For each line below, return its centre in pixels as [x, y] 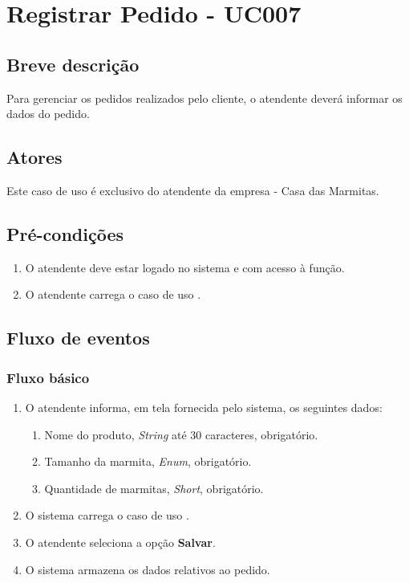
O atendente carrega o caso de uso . [113, 294]
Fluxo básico [48, 377]
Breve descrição [73, 64]
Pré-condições [65, 233]
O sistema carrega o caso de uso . [107, 515]
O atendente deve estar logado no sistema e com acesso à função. [185, 267]
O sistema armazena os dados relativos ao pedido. [148, 569]
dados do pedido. [48, 114]
